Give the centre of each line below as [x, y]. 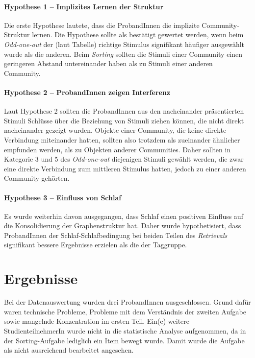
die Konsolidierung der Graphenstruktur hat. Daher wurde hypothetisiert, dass [123, 226]
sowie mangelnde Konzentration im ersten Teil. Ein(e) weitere [97, 321]
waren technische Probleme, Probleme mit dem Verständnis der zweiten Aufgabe [125, 311]
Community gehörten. [37, 178]
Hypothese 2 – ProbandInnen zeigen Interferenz [87, 92]
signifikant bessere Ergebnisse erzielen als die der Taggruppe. [96, 245]
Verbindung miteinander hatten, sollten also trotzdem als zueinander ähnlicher [122, 139]
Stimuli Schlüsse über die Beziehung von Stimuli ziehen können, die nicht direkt [124, 120]
